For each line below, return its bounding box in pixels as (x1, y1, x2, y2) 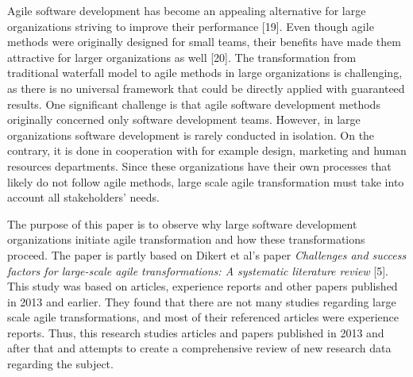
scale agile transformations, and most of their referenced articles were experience (7, 309, 399, 325)
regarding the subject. (7, 356, 114, 372)
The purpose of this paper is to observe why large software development (7, 215, 357, 232)
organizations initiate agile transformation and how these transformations (7, 231, 365, 248)
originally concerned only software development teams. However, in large (7, 111, 361, 128)
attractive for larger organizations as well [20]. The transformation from (7, 48, 357, 65)
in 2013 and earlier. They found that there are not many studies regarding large (7, 293, 396, 310)
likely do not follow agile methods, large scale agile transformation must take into (7, 173, 404, 190)
